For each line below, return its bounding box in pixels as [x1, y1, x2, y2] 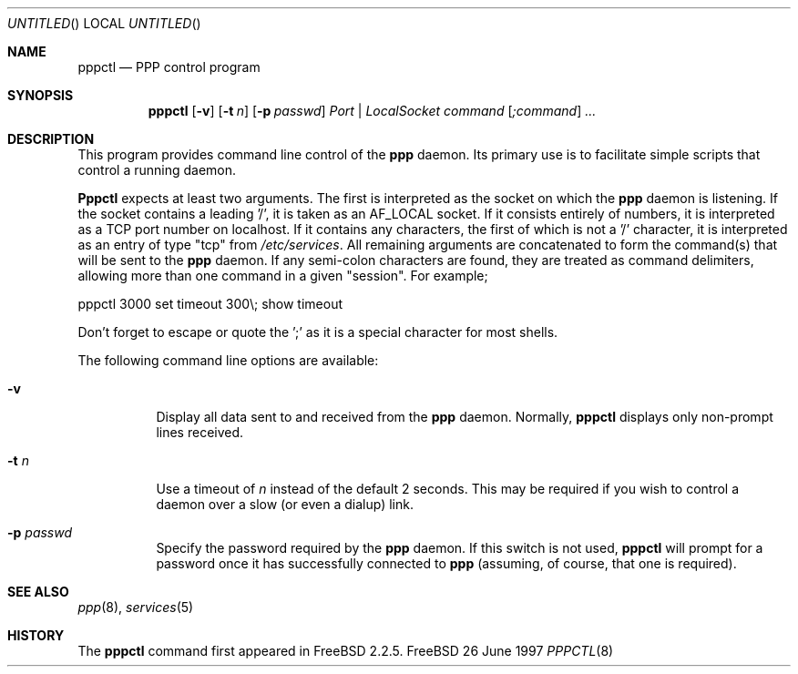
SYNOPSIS [7, 87, 74, 103]
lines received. [156, 424, 244, 440]
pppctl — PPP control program [77, 59, 261, 75]
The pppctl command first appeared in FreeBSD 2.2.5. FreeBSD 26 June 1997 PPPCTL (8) [77, 643, 614, 659]
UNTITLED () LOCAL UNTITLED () [7, 15, 201, 31]
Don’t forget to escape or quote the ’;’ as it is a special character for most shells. [77, 324, 558, 340]
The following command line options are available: [77, 352, 379, 368]
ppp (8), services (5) [77, 599, 194, 615]
